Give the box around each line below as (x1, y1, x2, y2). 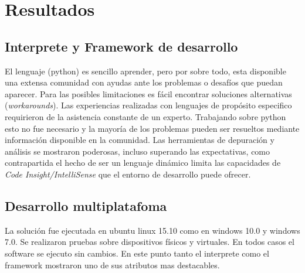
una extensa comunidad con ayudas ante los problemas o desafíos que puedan (5, 76, 283, 88)
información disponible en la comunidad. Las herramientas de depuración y (5, 134, 274, 146)
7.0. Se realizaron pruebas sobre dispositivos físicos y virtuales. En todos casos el (5, 236, 294, 248)
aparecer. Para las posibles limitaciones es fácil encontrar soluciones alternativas (5, 87, 292, 100)
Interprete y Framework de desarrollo (5, 37, 238, 55)
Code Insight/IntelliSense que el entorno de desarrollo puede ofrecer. (5, 168, 251, 180)
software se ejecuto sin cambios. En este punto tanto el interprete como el (5, 247, 269, 259)
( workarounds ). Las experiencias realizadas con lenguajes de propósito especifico (5, 99, 292, 111)
